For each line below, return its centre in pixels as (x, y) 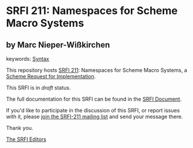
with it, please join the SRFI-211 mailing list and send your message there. (94, 116)
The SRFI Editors (26, 139)
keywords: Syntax (28, 59)
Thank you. (20, 128)
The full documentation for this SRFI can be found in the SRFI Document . (94, 99)
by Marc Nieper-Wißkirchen (58, 45)
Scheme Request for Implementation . (51, 76)
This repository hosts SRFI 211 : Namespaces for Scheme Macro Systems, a (97, 70)
